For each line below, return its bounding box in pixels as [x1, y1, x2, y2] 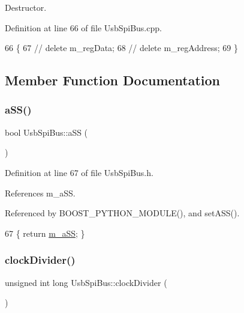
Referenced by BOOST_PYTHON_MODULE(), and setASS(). [5, 207, 240, 219]
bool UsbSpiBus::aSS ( [5, 126, 88, 138]
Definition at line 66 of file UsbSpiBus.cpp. [5, 21, 162, 34]
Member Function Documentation [5, 71, 221, 90]
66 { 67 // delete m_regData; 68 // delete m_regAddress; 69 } [5, 41, 238, 54]
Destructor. [5, 1, 47, 13]
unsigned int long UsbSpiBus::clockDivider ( [5, 276, 167, 288]
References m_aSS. [5, 186, 76, 199]
